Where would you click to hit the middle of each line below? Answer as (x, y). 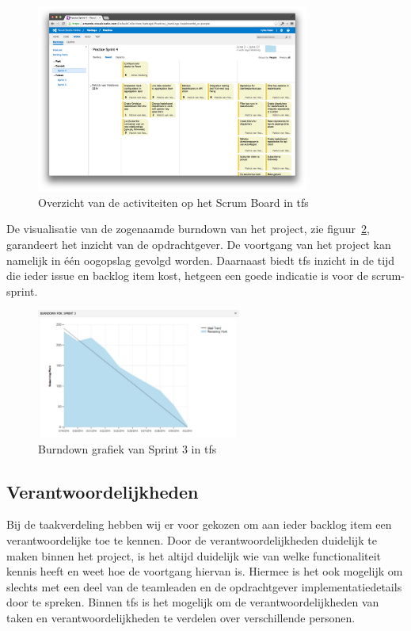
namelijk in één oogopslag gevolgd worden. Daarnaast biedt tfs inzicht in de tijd (201, 260)
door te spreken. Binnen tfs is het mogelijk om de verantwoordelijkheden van (193, 602)
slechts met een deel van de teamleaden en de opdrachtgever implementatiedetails (204, 586)
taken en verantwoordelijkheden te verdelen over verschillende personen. (181, 618)
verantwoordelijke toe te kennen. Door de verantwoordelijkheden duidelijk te (192, 540)
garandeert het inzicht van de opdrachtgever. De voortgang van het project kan (199, 244)
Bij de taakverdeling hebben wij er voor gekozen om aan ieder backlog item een (199, 524)
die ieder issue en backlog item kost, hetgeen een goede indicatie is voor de (187, 275)
